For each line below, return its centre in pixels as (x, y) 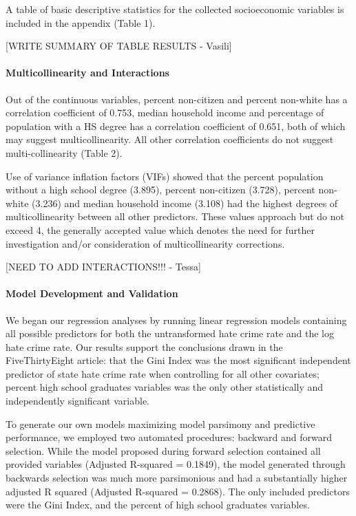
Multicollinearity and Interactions (87, 73)
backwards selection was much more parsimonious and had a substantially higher (177, 478)
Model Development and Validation (92, 293)
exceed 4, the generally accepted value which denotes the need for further (160, 229)
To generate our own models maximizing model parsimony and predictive (160, 423)
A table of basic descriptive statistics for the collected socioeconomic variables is (175, 9)
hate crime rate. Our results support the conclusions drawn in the (144, 346)
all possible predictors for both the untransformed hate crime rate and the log (170, 333)
